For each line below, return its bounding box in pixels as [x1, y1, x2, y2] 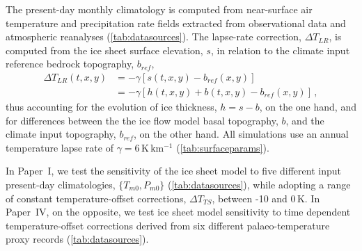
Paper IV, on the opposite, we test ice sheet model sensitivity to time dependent [6, 204, 351, 219]
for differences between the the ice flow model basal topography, [6, 113, 278, 127]
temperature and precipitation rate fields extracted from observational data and [6, 15, 346, 30]
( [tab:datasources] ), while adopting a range [168, 177, 351, 191]
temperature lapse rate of [6, 140, 113, 154]
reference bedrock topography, [6, 56, 134, 71]
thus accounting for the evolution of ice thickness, [6, 99, 217, 114]
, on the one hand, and [259, 99, 356, 114]
